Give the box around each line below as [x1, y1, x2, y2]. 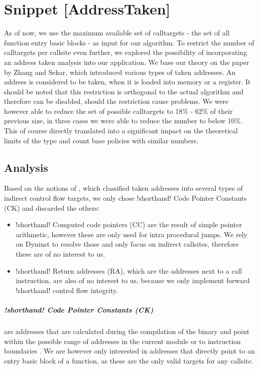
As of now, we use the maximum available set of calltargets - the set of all [4, 27, 230, 38]
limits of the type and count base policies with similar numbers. [4, 135, 199, 145]
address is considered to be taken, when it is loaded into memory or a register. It [4, 76, 251, 87]
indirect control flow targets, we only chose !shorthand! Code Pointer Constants [4, 193, 247, 203]
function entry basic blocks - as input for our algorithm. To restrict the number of [4, 37, 255, 47]
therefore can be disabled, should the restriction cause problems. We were [4, 96, 229, 106]
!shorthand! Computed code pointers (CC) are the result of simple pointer [15, 219, 242, 230]
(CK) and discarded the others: [4, 202, 100, 213]
